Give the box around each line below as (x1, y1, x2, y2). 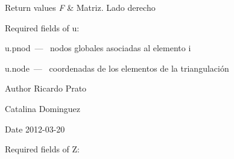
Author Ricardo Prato (5, 82, 87, 95)
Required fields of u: (5, 21, 80, 34)
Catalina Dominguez (5, 102, 81, 114)
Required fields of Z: (5, 143, 80, 155)
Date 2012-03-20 (5, 122, 65, 135)
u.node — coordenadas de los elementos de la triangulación (5, 61, 229, 74)
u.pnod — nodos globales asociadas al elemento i (5, 42, 191, 54)
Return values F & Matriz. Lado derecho (5, 1, 156, 13)
